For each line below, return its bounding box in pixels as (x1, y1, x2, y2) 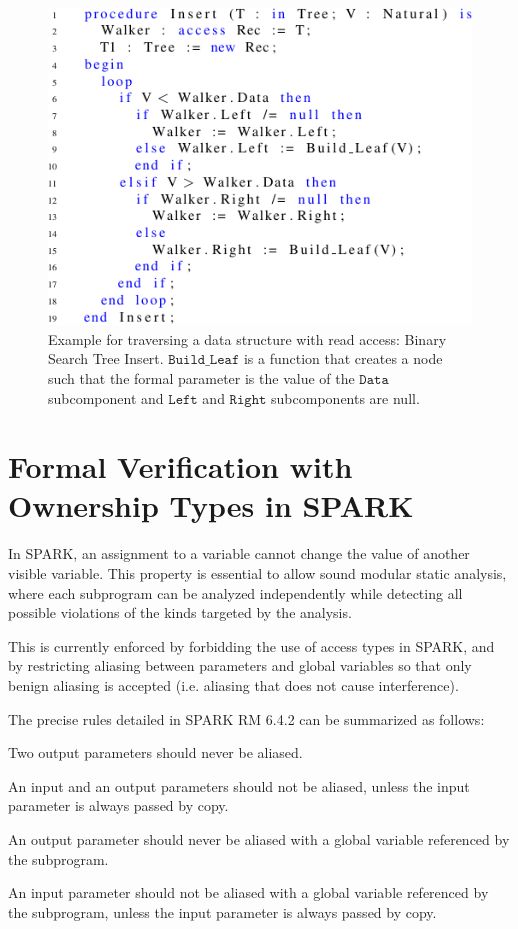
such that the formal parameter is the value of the (48, 367, 355, 388)
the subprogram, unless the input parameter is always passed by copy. (8, 901, 437, 922)
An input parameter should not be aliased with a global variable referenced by (8, 882, 489, 903)
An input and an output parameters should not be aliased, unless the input (8, 775, 470, 796)
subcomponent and (48, 387, 164, 408)
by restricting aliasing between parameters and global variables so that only (8, 655, 472, 676)
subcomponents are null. (271, 387, 420, 408)
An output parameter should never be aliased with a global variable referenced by (8, 828, 510, 849)
